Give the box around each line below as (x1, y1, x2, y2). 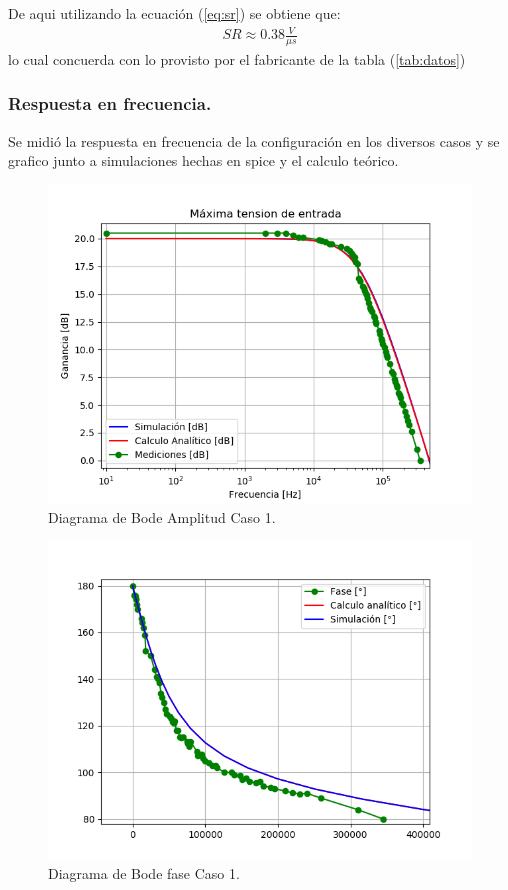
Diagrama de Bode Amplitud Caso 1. (48, 506, 276, 527)
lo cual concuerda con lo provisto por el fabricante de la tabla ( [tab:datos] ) (8, 48, 466, 69)
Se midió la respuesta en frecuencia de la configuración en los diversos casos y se (8, 130, 500, 151)
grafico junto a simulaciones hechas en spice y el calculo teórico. (8, 150, 399, 171)
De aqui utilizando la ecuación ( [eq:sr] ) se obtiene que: (8, 3, 341, 23)
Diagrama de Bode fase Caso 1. (48, 862, 240, 883)
